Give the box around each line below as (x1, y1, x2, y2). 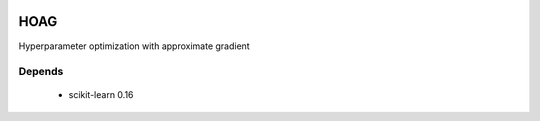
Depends (18, 65, 64, 79)
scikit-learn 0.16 (68, 89, 134, 101)
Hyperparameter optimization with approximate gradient (18, 40, 250, 52)
